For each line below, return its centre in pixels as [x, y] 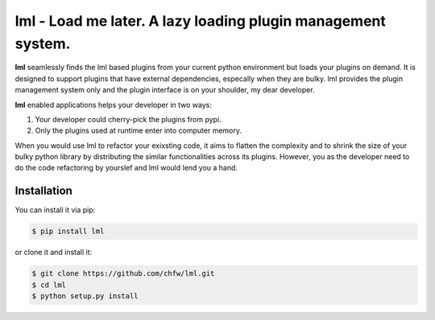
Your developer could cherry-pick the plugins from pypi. [128, 119]
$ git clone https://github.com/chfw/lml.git [123, 274]
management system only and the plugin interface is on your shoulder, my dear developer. [165, 90]
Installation [43, 191]
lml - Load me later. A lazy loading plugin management [201, 21]
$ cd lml [49, 285]
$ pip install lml [68, 232]
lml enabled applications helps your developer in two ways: [114, 105]
